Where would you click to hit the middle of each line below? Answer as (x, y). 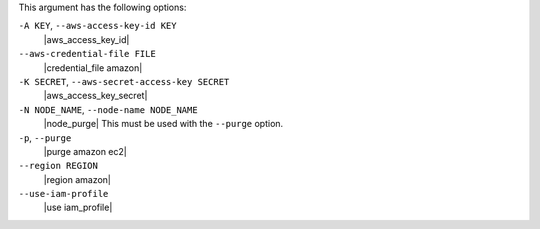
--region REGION (58, 166)
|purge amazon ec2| (85, 151)
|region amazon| (77, 179)
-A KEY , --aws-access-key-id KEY (97, 26)
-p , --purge (45, 137)
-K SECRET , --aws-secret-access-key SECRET (124, 81)
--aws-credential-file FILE (87, 54)
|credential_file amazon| (93, 67)
